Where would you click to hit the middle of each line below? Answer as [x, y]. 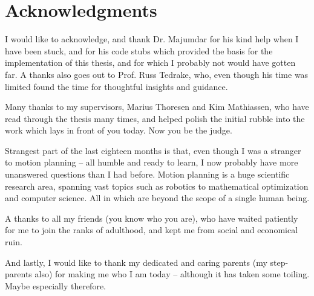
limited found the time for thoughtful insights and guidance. [116, 86]
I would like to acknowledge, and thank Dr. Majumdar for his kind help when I [152, 39]
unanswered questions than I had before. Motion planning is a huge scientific [147, 174]
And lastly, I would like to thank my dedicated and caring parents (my [136, 262]
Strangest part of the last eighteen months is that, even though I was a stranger [153, 150]
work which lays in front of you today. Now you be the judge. [119, 130]
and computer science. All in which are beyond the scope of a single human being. [157, 198]
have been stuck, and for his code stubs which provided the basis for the [139, 50]
